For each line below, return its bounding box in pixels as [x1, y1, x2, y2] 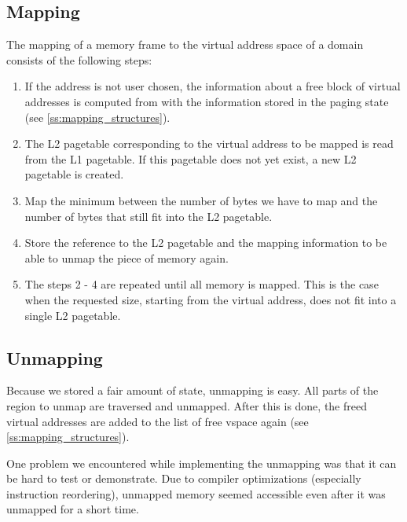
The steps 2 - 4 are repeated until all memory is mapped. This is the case [24, 276, 379, 292]
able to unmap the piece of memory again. [24, 249, 229, 266]
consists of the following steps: [6, 51, 152, 68]
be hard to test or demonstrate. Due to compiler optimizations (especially [6, 470, 361, 487]
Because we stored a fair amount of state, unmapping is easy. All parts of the [6, 382, 379, 399]
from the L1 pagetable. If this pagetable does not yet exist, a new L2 [24, 150, 357, 167]
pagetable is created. [24, 166, 124, 182]
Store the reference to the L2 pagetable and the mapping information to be [24, 234, 387, 251]
